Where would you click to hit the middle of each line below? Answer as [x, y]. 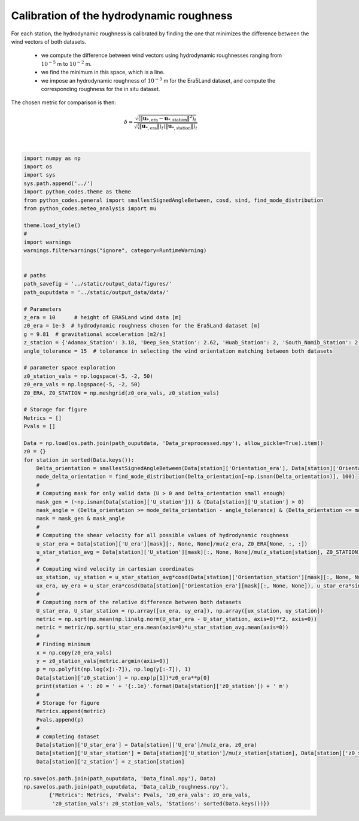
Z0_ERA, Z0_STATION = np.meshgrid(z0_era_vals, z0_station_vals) [121, 393]
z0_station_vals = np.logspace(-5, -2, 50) [89, 376]
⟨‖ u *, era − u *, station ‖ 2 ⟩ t [167, 118]
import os [38, 166]
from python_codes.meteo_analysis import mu [90, 208]
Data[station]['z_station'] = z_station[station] [110, 761]
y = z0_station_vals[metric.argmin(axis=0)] [103, 661]
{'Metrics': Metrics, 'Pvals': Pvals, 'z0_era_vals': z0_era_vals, [150, 795]
